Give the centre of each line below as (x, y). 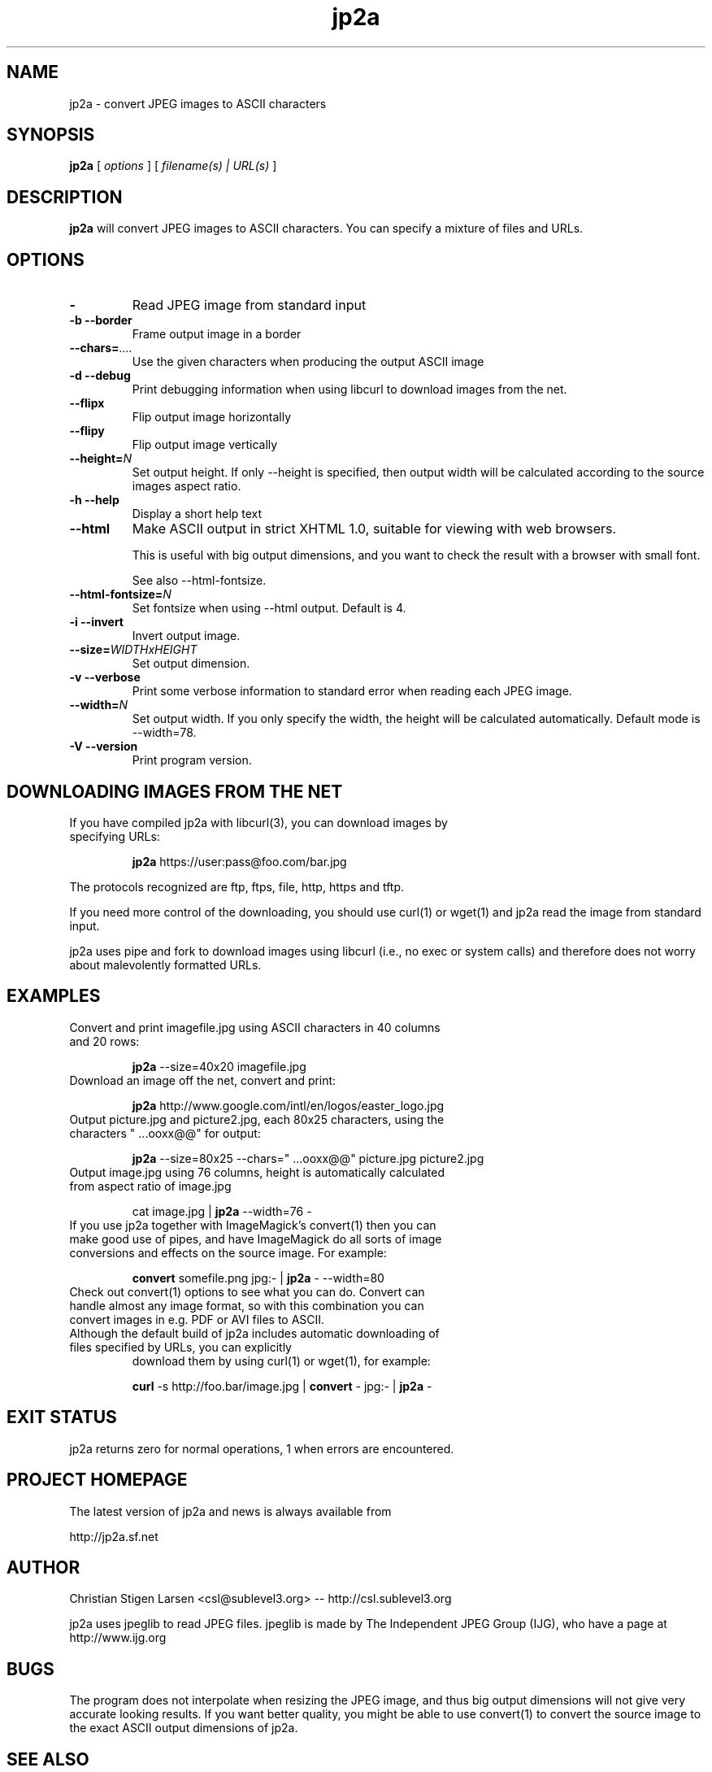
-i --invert (96, 622)
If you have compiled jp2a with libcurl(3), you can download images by (258, 822)
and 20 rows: (104, 1041)
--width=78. (164, 733)
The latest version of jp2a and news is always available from (230, 1511)
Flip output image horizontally (212, 417)
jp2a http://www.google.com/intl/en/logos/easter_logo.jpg (288, 1105)
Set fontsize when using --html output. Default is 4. (269, 608)
